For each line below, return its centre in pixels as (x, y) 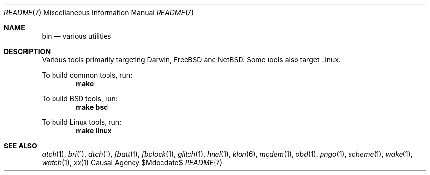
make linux (94, 131)
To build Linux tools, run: (82, 122)
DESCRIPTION (27, 51)
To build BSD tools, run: (80, 99)
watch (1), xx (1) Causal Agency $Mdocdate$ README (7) (132, 162)
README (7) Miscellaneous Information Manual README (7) (99, 13)
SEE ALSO (21, 146)
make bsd (92, 107)
